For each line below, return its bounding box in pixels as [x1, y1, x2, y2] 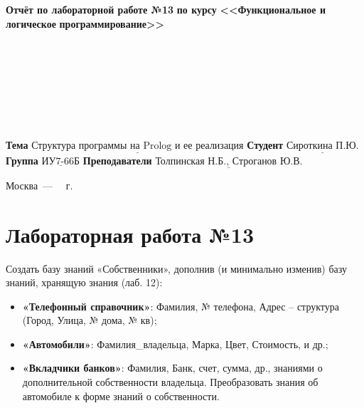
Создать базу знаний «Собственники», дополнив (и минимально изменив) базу [6, 261, 348, 276]
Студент [247, 137, 284, 152]
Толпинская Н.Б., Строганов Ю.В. [155, 156, 303, 167]
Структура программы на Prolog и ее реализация [31, 141, 244, 152]
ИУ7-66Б [41, 156, 80, 167]
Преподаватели [82, 152, 152, 167]
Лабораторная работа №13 [6, 219, 255, 249]
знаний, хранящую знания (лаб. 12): [6, 275, 163, 290]
